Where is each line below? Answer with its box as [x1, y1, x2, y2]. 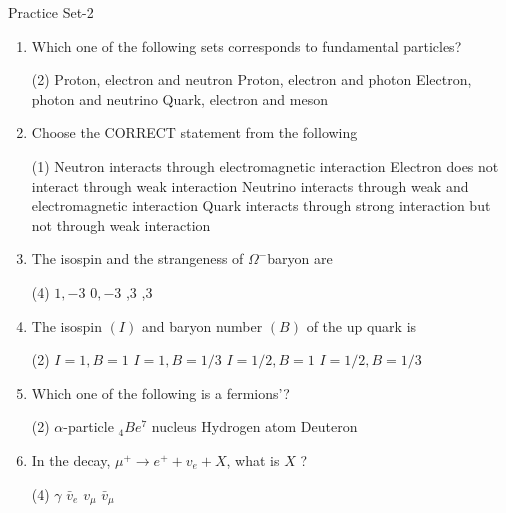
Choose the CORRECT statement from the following [31, 122, 358, 143]
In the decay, [31, 449, 111, 470]
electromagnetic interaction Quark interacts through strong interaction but [31, 195, 491, 216]
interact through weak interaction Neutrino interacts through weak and [31, 175, 469, 196]
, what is [226, 449, 280, 470]
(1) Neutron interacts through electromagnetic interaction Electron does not [31, 155, 499, 176]
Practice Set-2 [8, 2, 94, 22]
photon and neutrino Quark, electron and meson [31, 88, 328, 109]
